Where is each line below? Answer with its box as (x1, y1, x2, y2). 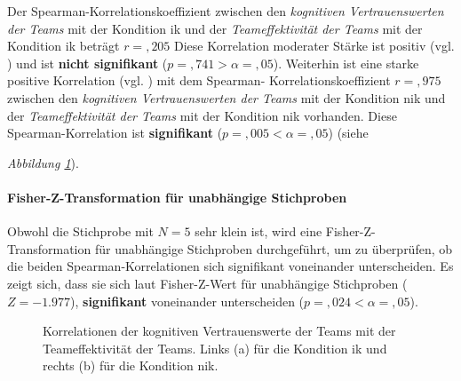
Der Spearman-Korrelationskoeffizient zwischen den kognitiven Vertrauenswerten (7, 2, 444, 20)
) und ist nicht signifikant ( (7, 53, 168, 72)
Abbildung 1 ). (7, 153, 79, 171)
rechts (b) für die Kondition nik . (43, 356, 219, 375)
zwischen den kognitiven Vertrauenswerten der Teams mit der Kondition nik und (7, 88, 446, 107)
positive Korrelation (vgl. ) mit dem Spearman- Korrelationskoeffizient (7, 71, 391, 90)
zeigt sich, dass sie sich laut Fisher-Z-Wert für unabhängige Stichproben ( (7, 274, 408, 292)
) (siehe (328, 123, 369, 142)
